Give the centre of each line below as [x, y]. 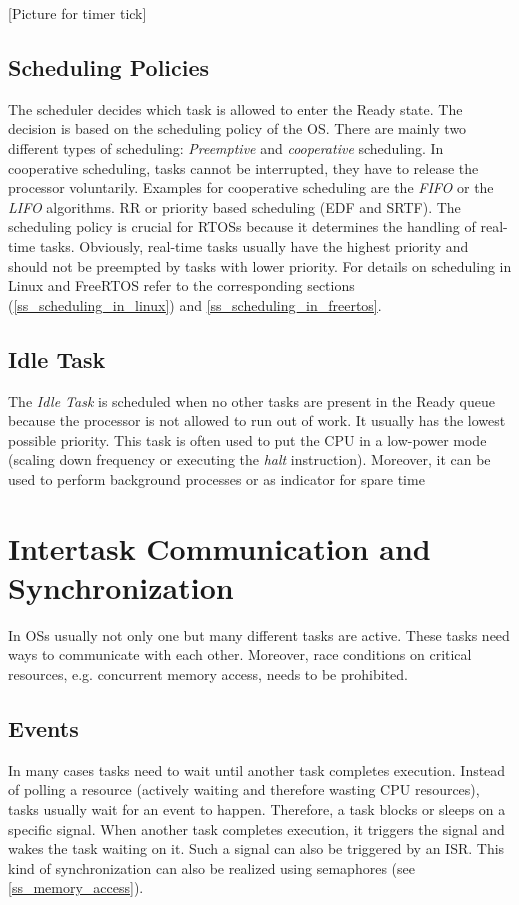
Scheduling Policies [109, 66]
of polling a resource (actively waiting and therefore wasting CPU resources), [244, 789]
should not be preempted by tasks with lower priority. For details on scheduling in [260, 265]
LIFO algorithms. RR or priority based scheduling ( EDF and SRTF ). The [234, 206]
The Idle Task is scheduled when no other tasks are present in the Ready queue [251, 400]
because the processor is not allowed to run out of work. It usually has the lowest [257, 420]
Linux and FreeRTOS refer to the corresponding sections [181, 285]
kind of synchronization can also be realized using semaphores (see [211, 867]
